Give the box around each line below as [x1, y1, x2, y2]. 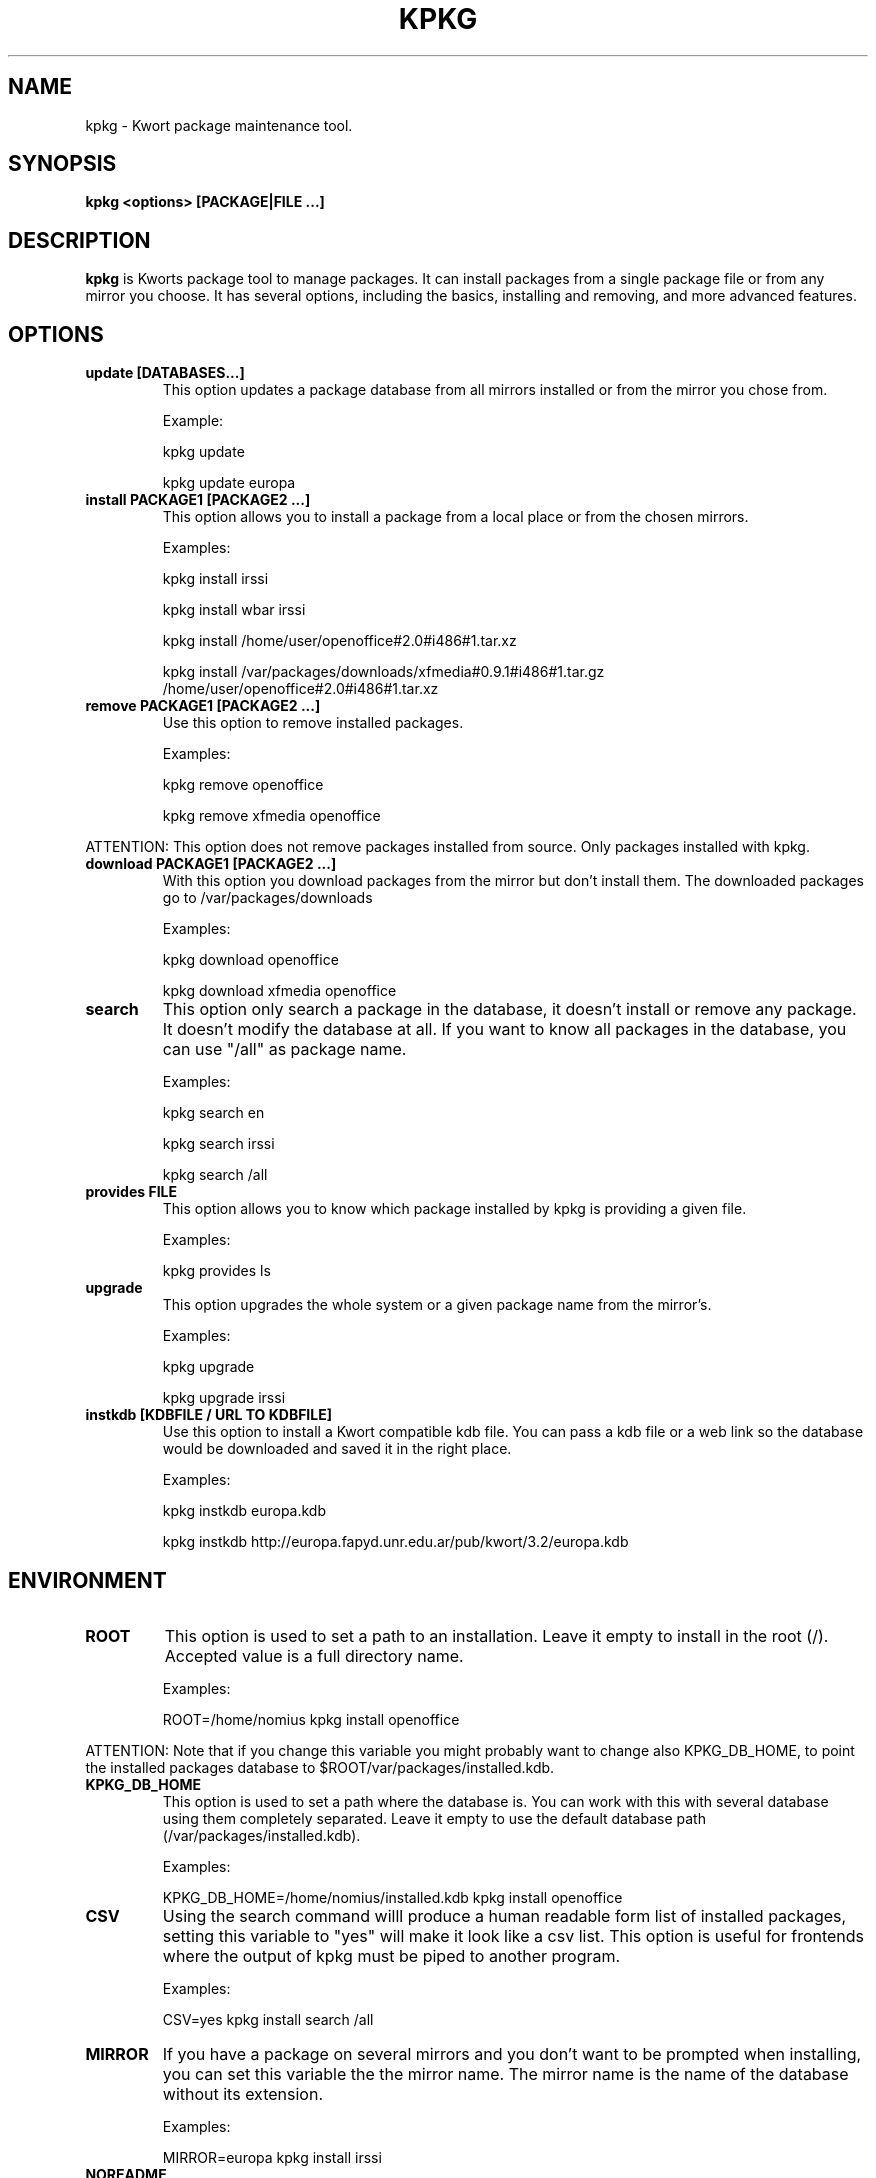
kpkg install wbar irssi [162, 601, 306, 619]
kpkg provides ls [162, 1262, 271, 1280]
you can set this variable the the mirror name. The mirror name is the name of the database [162, 2063, 849, 2084]
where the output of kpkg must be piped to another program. [162, 1945, 621, 1966]
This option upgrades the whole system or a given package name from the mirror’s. [162, 1296, 712, 1314]
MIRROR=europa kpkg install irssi [162, 2148, 382, 2166]
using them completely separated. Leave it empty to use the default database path [162, 1809, 706, 1827]
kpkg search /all [162, 1166, 268, 1184]
